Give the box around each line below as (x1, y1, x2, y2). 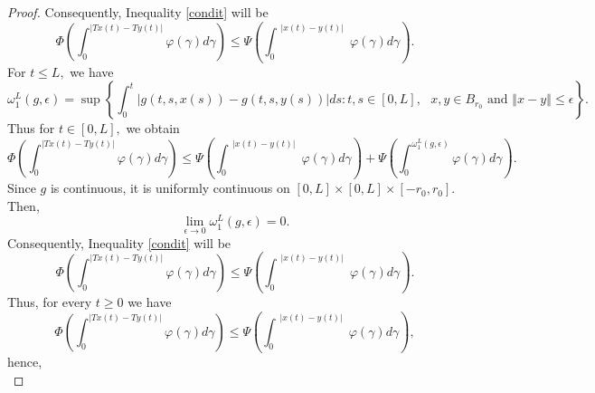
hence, (7, 352, 42, 371)
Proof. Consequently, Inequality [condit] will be (7, 3, 269, 21)
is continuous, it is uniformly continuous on (50, 178, 290, 197)
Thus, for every (7, 292, 92, 312)
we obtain (126, 119, 180, 138)
